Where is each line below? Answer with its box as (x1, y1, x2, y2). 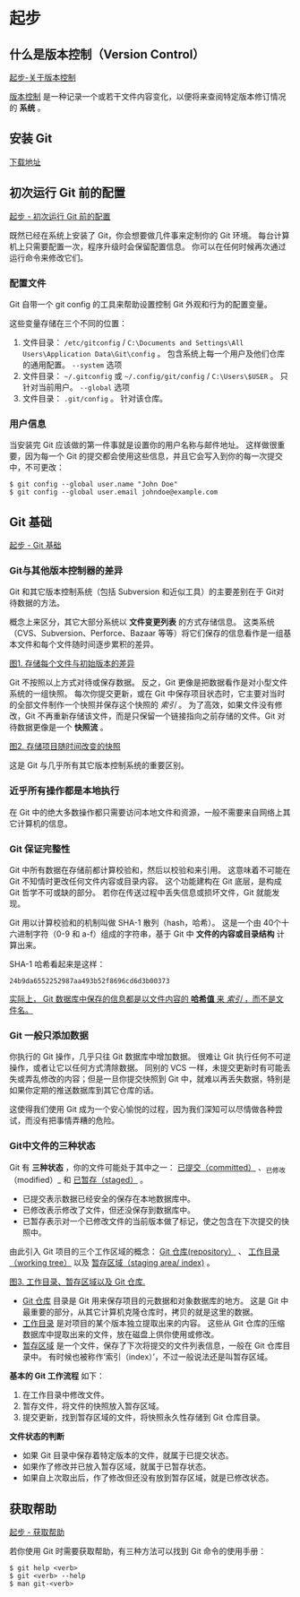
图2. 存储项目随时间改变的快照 (9, 741, 121, 752)
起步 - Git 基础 (9, 540, 62, 551)
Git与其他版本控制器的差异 (9, 564, 124, 576)
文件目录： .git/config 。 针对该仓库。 (21, 393, 168, 403)
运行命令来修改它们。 (9, 252, 88, 263)
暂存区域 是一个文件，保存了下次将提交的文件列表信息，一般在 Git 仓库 (21, 1341, 284, 1351)
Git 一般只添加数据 (9, 1029, 90, 1041)
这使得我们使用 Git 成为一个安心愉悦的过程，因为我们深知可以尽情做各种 (9, 1104, 276, 1115)
